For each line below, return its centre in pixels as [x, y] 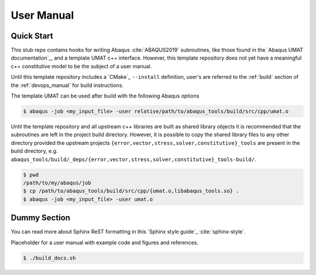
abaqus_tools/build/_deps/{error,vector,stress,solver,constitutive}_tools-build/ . [133, 159]
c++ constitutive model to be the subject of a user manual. [81, 66]
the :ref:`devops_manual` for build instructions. [67, 85]
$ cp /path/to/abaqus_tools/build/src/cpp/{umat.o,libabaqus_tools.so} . [131, 191]
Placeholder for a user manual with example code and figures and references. [105, 242]
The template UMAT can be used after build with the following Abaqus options [105, 96]
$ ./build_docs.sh [49, 258]
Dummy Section [40, 218]
